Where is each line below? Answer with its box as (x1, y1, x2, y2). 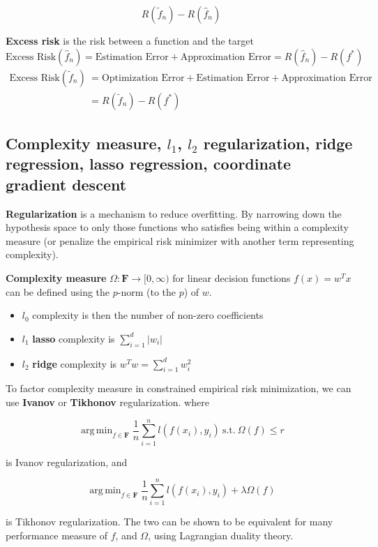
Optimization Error (101, 73, 185, 83)
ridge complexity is (32, 356, 117, 370)
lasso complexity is (32, 331, 115, 345)
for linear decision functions (172, 271, 291, 285)
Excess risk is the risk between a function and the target (6, 33, 254, 47)
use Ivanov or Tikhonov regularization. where (6, 394, 209, 409)
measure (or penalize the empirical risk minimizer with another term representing (6, 233, 354, 248)
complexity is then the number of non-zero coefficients (32, 308, 264, 322)
